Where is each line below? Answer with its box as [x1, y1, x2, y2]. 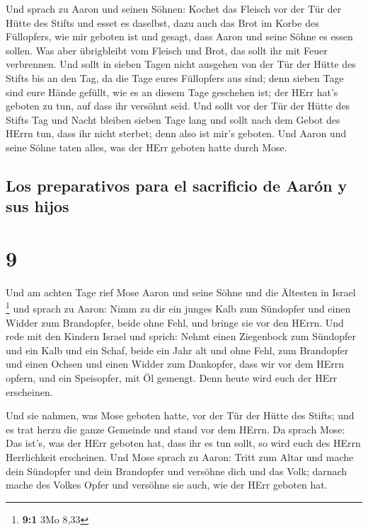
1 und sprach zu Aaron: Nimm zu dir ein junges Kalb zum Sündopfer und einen [6, 299, 351, 316]
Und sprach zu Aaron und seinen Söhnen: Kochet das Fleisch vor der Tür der [6, 1, 342, 16]
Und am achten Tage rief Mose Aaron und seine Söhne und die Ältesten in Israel [6, 284, 356, 299]
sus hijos [6, 195, 69, 217]
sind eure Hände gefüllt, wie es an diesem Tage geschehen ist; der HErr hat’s [6, 84, 338, 99]
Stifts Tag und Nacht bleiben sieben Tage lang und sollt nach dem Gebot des [6, 112, 340, 127]
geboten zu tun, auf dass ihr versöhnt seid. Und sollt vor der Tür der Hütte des [6, 98, 350, 113]
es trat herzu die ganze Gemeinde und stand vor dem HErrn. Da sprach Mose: [6, 421, 345, 436]
